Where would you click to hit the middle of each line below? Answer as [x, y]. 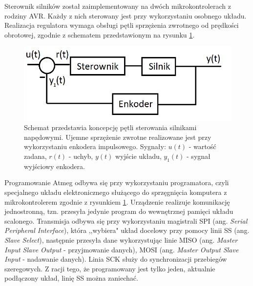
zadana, [35, 156]
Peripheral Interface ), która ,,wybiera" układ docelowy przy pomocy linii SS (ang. [127, 230]
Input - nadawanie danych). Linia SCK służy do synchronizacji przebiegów [116, 259]
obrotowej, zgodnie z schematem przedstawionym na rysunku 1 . [100, 34]
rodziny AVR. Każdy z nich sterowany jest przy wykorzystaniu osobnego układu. [126, 15]
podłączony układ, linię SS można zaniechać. [71, 278]
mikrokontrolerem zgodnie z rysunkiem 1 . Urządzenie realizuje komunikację [117, 201]
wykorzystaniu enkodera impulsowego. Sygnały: [95, 146]
